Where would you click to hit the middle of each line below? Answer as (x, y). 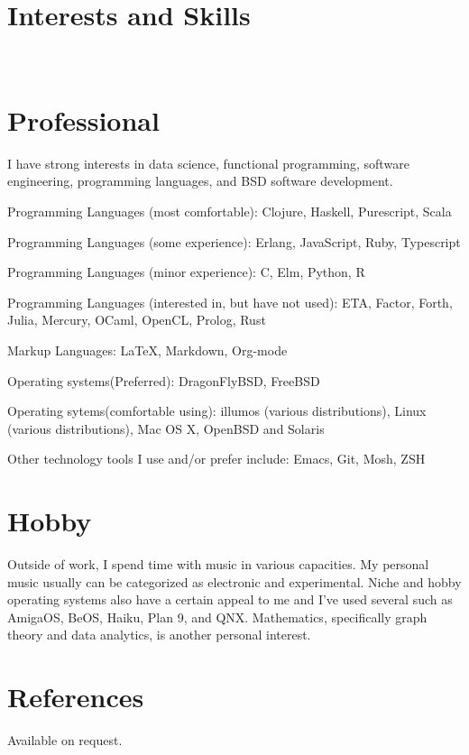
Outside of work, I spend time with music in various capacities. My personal (218, 564)
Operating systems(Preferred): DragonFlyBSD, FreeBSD (164, 380)
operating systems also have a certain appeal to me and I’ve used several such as (230, 599)
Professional (83, 120)
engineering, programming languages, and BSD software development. (200, 181)
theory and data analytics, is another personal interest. (159, 635)
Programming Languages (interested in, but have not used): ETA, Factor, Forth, (230, 302)
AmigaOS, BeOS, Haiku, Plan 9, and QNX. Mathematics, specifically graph (217, 617)
